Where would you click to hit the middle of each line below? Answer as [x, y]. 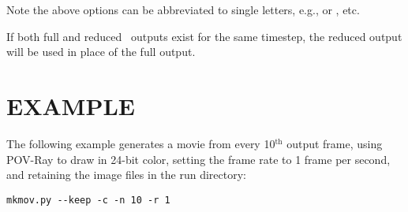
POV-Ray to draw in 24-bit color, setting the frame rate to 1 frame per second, [198, 159]
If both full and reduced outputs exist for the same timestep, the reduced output [204, 36]
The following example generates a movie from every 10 [141, 143]
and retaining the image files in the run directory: [126, 175]
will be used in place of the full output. [101, 52]
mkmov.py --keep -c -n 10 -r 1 [88, 200]
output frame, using [335, 143]
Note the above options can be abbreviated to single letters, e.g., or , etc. [183, 9]
